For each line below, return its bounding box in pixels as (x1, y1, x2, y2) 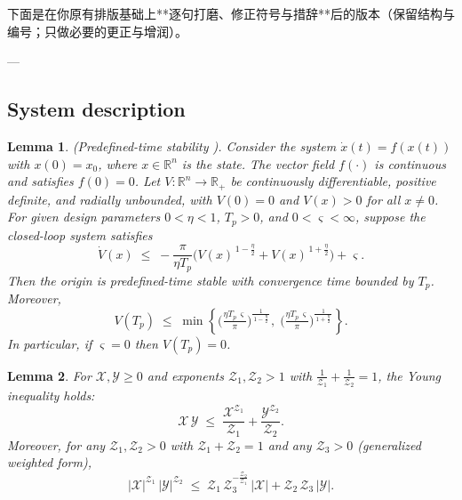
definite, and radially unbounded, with (7, 190, 212, 208)
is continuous (374, 154, 446, 173)
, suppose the (354, 207, 426, 226)
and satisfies (7, 172, 74, 190)
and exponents (147, 366, 224, 384)
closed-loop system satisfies (7, 225, 153, 244)
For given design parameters (7, 207, 161, 226)
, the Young (378, 366, 442, 384)
